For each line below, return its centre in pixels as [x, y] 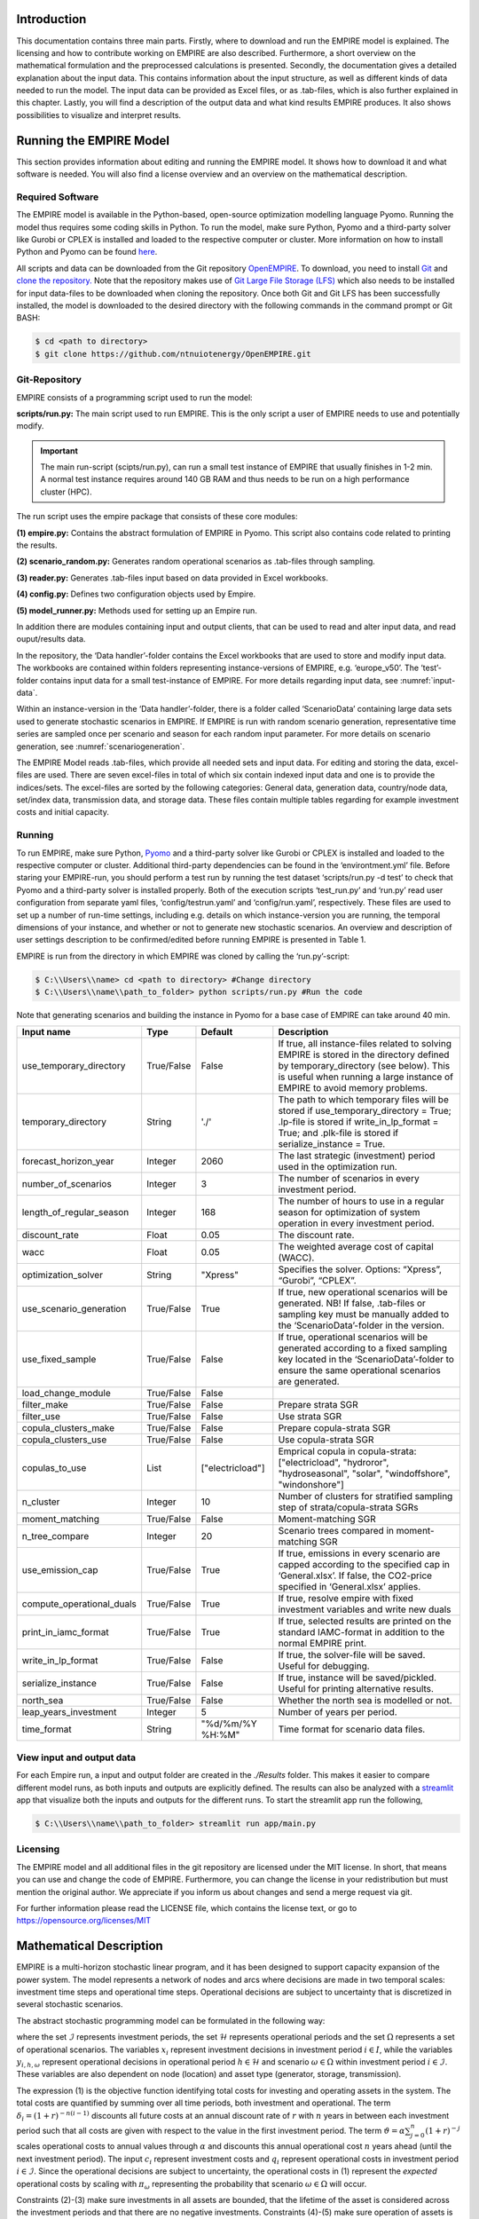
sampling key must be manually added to [364, 1315]
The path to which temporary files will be [364, 1100]
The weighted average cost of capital [356, 1247]
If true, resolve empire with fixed [346, 1599]
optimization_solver [63, 1275]
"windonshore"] [311, 1485]
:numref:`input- [428, 680]
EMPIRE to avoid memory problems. [353, 1088]
